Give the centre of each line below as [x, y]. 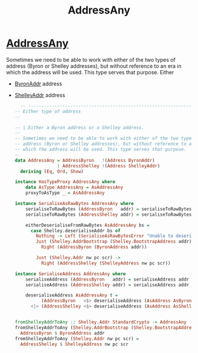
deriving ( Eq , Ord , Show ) [52, 171]
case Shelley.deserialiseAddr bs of [75, 230]
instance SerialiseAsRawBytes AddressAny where [74, 204]
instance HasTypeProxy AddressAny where [65, 182]
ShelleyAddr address [40, 95]
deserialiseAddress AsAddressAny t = [72, 295]
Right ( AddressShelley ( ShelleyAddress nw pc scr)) [106, 263]
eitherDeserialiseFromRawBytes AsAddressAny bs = [88, 225]
